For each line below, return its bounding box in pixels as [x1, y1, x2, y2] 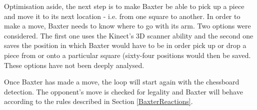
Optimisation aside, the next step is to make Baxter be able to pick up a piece [4, 1, 244, 11]
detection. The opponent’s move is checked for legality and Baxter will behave [4, 86, 243, 96]
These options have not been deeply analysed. [4, 59, 144, 70]
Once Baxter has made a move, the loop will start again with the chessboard [4, 76, 239, 87]
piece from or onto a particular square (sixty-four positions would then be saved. [4, 49, 251, 60]
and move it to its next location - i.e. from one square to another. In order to [4, 10, 240, 21]
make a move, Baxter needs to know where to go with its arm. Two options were [4, 20, 251, 31]
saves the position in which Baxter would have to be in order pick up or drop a [4, 40, 246, 50]
